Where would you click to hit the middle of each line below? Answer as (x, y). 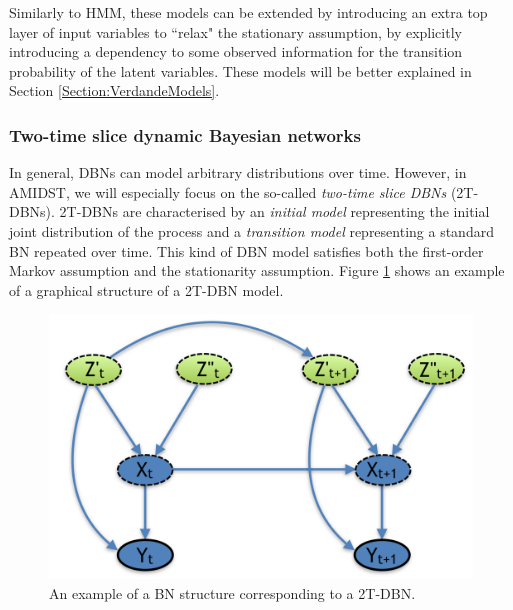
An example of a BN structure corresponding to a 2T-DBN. (232, 592)
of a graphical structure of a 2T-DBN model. (146, 289)
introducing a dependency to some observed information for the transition (236, 51)
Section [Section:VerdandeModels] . (114, 90)
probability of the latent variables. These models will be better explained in (240, 70)
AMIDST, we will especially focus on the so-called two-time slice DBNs (228, 191)
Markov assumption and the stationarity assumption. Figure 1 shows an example (257, 270)
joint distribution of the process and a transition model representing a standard (251, 230)
